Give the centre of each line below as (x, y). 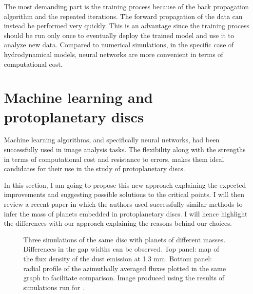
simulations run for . (54, 287)
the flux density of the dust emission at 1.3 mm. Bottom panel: (118, 258)
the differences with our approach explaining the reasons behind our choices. (118, 223)
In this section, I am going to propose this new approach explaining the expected (125, 185)
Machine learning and (78, 97)
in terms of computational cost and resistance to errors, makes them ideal (114, 159)
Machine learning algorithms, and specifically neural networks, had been (112, 140)
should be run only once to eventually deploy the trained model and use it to (119, 35)
